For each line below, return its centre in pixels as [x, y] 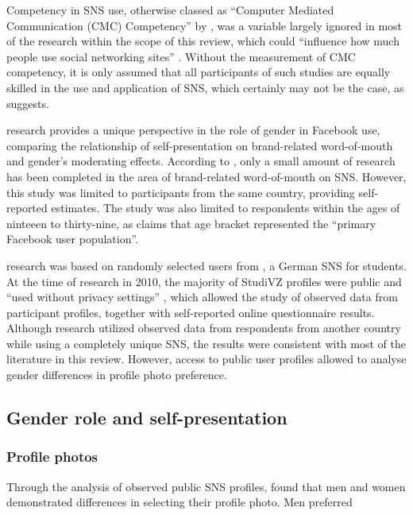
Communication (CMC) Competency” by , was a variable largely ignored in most [205, 25]
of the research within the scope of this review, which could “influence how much [203, 41]
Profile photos [52, 457]
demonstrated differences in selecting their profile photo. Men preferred [179, 502]
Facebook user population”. [73, 239]
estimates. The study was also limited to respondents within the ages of [226, 208]
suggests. [28, 103]
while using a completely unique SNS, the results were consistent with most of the [206, 343]
